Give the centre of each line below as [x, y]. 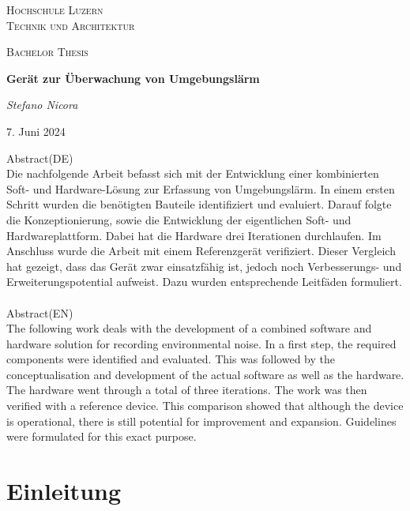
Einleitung [64, 491]
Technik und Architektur [71, 25]
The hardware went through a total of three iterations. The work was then [187, 390]
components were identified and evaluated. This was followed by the [171, 359]
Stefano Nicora [42, 105]
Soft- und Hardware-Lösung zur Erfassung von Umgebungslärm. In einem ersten [201, 188]
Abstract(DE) [40, 158]
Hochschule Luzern [55, 9]
